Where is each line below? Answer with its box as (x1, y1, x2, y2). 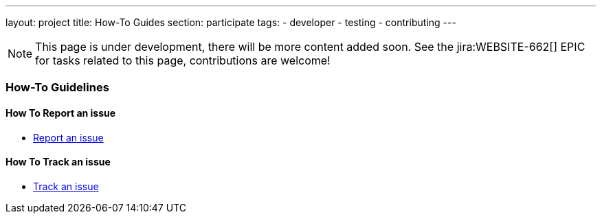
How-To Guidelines (5, 80, 109, 95)
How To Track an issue (5, 156, 111, 168)
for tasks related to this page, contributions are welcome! (35, 54, 331, 67)
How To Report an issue (5, 106, 116, 119)
